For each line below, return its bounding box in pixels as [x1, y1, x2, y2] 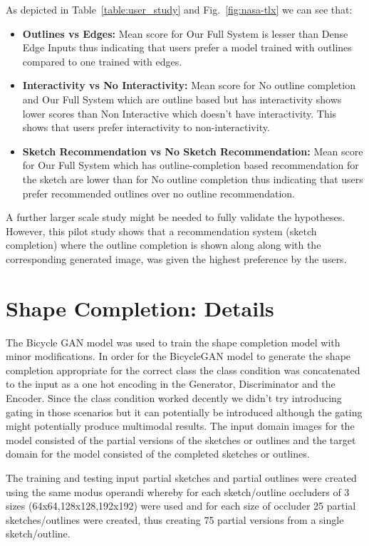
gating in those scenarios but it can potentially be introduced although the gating [6, 404, 363, 419]
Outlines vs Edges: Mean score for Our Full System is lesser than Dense [22, 26, 348, 41]
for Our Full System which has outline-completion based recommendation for [22, 158, 359, 172]
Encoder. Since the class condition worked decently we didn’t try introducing [6, 391, 342, 405]
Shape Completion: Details [6, 293, 274, 322]
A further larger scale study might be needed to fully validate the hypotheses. [6, 210, 345, 225]
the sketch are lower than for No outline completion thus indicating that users [22, 171, 363, 186]
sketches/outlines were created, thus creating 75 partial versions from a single [6, 512, 344, 527]
